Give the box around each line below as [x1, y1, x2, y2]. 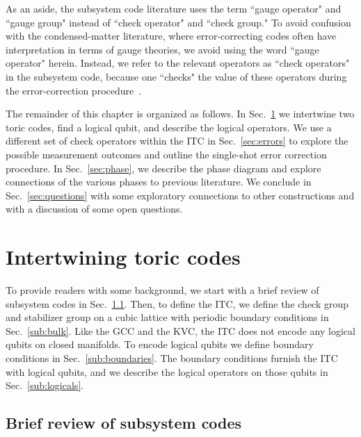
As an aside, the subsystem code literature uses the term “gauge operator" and [6, 1, 342, 15]
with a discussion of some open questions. [6, 201, 183, 216]
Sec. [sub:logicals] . [6, 378, 84, 393]
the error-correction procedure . [6, 83, 142, 97]
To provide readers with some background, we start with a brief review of [6, 283, 319, 297]
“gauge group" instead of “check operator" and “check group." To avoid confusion [6, 15, 351, 29]
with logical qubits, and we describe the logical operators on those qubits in [6, 364, 328, 379]
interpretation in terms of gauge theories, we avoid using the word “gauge [6, 42, 319, 56]
